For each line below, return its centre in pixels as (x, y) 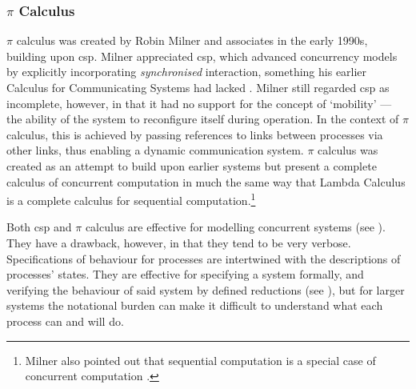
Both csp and (39, 227)
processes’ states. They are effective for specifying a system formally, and (185, 274)
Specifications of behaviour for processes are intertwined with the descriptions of (204, 258)
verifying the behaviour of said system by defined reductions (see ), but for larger (206, 289)
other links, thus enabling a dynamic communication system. (155, 150)
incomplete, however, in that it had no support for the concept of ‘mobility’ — (199, 103)
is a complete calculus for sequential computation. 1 (131, 199)
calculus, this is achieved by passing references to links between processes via (195, 134)
